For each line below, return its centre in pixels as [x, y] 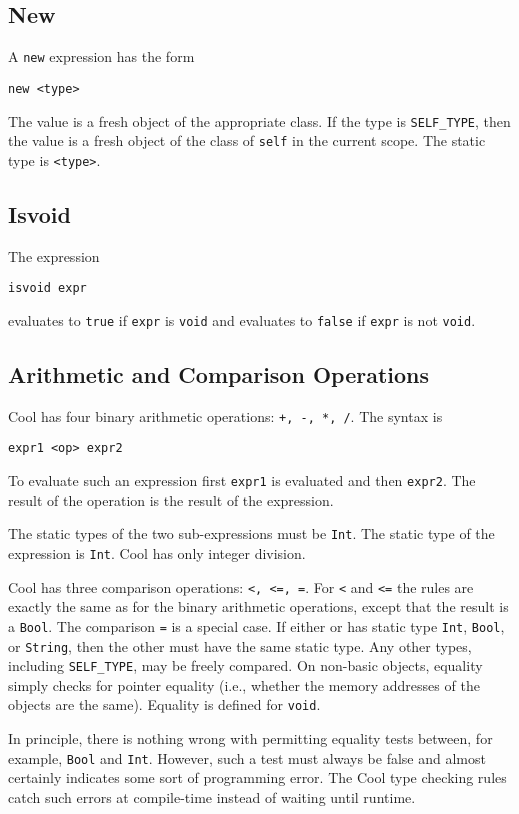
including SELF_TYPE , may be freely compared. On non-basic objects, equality [245, 665]
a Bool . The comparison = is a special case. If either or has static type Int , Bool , [256, 625]
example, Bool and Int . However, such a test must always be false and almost [247, 757]
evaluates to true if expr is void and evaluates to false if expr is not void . [242, 319]
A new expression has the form [101, 56]
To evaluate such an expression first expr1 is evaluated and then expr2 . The [242, 480]
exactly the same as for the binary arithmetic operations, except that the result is [258, 606]
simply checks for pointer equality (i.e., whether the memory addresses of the [244, 684]
